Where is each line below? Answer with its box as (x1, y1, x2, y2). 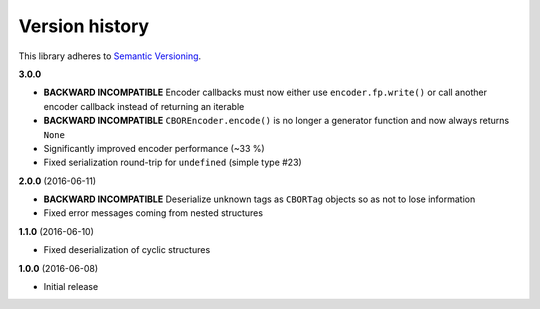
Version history (18, 15, 150, 37)
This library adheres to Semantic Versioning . (18, 50, 202, 62)
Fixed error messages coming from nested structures (43, 207, 264, 219)
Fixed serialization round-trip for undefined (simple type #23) (43, 156, 302, 169)
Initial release (43, 281, 99, 293)
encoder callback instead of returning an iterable (43, 100, 245, 112)
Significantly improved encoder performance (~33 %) (43, 142, 265, 154)
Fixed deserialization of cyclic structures (43, 244, 211, 256)
